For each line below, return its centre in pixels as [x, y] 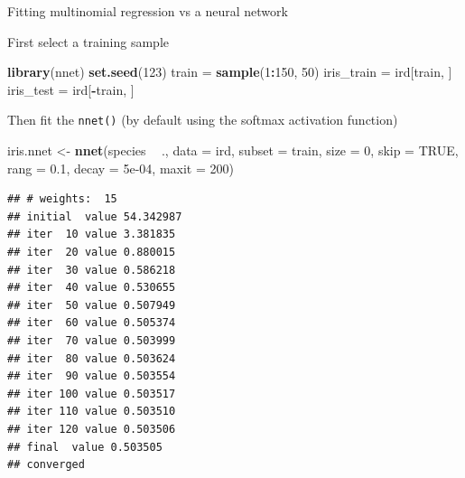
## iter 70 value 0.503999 [92, 340]
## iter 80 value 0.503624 [92, 358]
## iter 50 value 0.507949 [92, 305]
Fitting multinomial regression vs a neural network [148, 11]
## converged [46, 465]
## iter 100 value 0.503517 [92, 394]
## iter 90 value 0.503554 [92, 376]
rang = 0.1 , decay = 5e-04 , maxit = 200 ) [121, 168]
